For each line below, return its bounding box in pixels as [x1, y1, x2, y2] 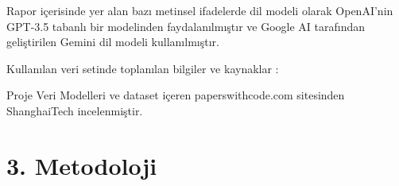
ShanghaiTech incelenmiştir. [6, 102, 143, 118]
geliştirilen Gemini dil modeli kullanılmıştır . [6, 33, 219, 50]
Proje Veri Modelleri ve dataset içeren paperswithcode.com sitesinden [6, 87, 345, 103]
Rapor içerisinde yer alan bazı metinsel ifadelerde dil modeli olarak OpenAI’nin [6, 2, 393, 18]
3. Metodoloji [6, 149, 157, 181]
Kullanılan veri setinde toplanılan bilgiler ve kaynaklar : [6, 60, 279, 76]
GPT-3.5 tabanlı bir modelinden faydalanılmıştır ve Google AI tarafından [6, 17, 365, 34]
